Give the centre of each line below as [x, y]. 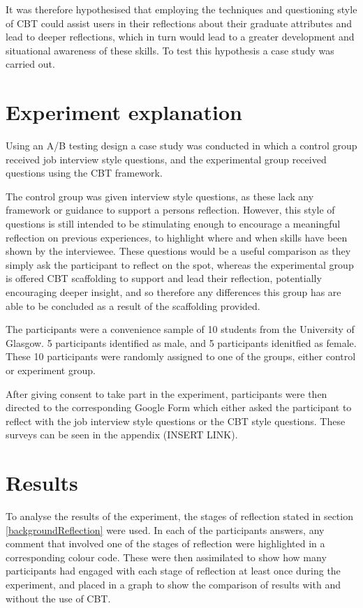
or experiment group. [51, 370]
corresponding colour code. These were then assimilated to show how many [166, 557]
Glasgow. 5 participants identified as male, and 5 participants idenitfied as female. [181, 342]
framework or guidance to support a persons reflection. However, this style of [170, 210]
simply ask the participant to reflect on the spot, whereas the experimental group [180, 264]
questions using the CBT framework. [84, 173]
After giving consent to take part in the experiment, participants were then [166, 393]
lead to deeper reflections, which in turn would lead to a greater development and [180, 37]
